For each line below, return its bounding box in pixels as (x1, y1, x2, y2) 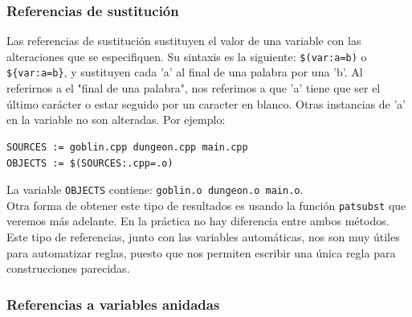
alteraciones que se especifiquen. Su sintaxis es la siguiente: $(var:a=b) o (6, 47, 367, 64)
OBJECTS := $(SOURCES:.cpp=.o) (6, 157, 173, 169)
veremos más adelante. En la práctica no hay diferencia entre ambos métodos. (6, 212, 390, 229)
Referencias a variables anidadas (6, 294, 220, 314)
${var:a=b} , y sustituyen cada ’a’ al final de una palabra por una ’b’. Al (6, 64, 363, 80)
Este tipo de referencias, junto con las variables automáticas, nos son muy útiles (6, 228, 400, 245)
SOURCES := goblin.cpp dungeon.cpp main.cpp (6, 141, 248, 153)
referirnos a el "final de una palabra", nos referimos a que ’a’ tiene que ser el (6, 80, 381, 97)
